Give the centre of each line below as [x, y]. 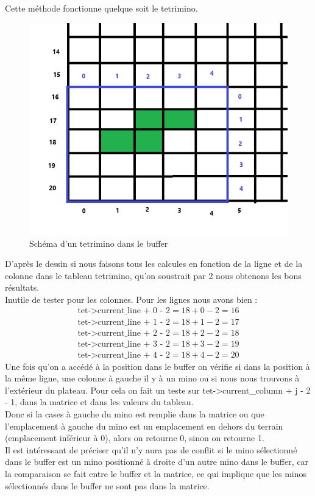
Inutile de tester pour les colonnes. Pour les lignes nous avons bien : [131, 299]
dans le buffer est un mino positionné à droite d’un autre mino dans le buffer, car [157, 462]
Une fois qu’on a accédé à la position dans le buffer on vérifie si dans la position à [157, 366]
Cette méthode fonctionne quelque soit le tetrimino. [101, 8]
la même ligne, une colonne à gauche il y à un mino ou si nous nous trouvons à [152, 378]
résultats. [22, 287]
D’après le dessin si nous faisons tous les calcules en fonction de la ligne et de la [154, 264]
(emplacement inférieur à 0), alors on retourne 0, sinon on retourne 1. [135, 438]
